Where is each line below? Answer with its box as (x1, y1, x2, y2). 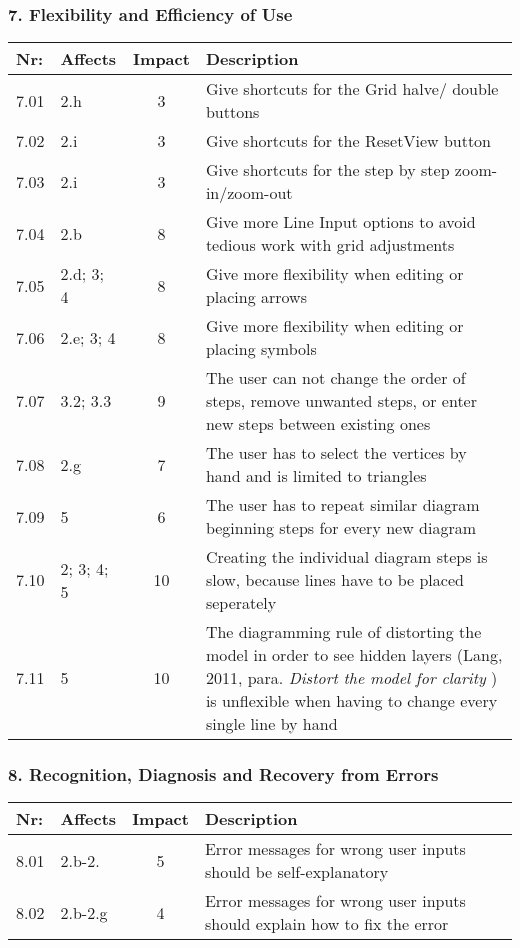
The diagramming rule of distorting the (205, 620, 482, 644)
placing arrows (205, 285, 307, 309)
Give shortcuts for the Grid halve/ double (205, 77, 499, 101)
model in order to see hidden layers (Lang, (205, 643, 503, 667)
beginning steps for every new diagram (205, 516, 476, 540)
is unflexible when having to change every (205, 689, 498, 713)
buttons (205, 100, 260, 124)
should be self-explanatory (204, 860, 389, 884)
